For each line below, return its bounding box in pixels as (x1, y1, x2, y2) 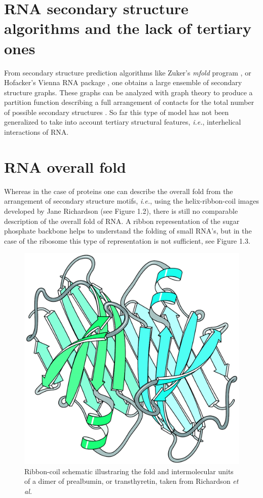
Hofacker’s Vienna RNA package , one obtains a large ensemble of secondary (4, 77, 242, 88)
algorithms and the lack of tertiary (4, 18, 251, 39)
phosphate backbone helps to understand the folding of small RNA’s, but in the (4, 225, 252, 236)
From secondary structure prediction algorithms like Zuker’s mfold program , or (4, 67, 251, 78)
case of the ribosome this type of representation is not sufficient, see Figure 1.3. (4, 235, 250, 246)
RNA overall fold (4, 156, 126, 177)
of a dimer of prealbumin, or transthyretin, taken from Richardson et (24, 476, 239, 486)
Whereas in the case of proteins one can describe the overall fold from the (4, 185, 233, 196)
